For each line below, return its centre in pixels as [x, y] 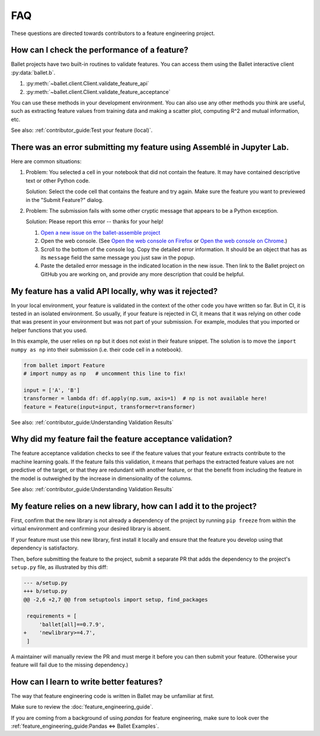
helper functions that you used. [49, 330]
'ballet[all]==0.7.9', [72, 624]
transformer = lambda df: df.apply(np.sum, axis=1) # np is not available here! [145, 399]
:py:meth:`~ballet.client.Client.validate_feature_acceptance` [98, 91]
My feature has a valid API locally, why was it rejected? [114, 291]
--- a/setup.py [45, 583]
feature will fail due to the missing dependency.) [70, 665]
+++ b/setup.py [45, 591]
